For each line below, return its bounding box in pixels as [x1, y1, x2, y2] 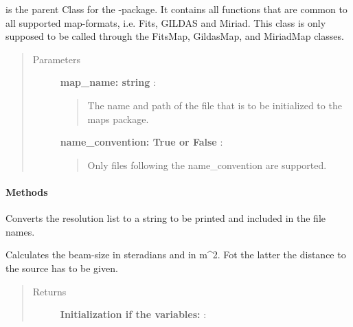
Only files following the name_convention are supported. [87, 157, 327, 172]
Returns [32, 284, 67, 298]
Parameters [32, 52, 80, 66]
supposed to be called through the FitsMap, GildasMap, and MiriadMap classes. [5, 29, 344, 43]
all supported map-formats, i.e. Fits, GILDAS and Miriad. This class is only [5, 15, 326, 30]
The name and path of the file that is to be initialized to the [87, 98, 342, 112]
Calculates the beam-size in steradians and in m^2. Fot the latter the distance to [5, 247, 346, 262]
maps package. [87, 111, 149, 126]
